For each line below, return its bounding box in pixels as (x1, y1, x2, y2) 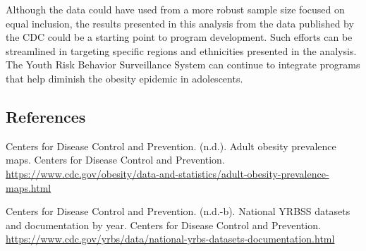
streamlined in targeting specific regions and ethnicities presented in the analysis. (6, 43, 357, 58)
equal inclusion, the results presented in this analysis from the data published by (6, 16, 354, 30)
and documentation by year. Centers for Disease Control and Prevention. (6, 217, 321, 232)
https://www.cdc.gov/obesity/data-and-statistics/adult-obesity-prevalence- (6, 166, 329, 180)
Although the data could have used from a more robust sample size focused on (6, 2, 345, 16)
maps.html (6, 180, 51, 195)
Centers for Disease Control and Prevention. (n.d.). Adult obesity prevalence (6, 138, 336, 153)
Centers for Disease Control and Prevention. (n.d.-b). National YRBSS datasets (6, 204, 350, 219)
